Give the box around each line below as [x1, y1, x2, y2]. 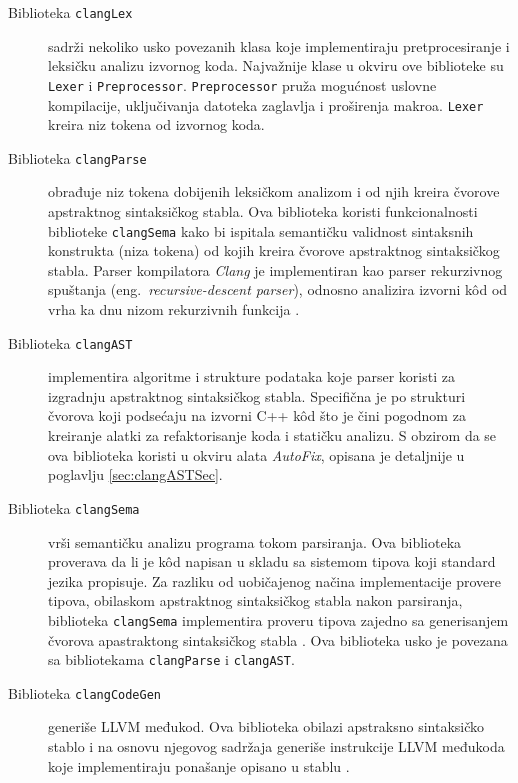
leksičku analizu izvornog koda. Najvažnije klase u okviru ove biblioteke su [48, 55, 504, 76]
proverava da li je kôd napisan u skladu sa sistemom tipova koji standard [48, 551, 496, 572]
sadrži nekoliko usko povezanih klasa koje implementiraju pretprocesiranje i [48, 35, 510, 56]
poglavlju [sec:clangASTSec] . [48, 464, 223, 485]
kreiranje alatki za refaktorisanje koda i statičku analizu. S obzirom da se [48, 425, 497, 446]
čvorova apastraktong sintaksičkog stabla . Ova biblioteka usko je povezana [48, 629, 508, 650]
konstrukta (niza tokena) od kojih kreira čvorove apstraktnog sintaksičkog [48, 240, 500, 261]
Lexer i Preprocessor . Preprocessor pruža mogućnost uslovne [48, 74, 437, 95]
